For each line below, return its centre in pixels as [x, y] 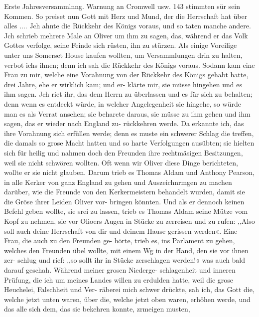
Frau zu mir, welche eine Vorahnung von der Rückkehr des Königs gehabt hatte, [126, 75]
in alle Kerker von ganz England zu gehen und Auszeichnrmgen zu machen [118, 182]
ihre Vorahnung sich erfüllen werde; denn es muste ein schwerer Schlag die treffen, [129, 133]
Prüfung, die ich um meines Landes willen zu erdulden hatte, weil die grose [119, 279]
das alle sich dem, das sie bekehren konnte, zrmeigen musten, [97, 309]
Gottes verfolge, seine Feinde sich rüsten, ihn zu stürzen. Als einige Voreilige [121, 45]
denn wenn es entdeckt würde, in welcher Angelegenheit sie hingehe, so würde [123, 103]
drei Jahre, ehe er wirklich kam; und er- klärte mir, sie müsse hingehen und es [123, 84]
